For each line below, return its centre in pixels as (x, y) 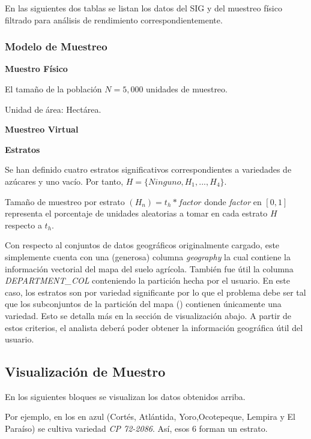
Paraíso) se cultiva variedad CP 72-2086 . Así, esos (97, 429)
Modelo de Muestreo (56, 46)
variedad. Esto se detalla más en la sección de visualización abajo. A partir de (148, 315)
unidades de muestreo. (187, 89)
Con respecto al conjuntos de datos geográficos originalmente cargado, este (142, 245)
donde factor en (233, 201)
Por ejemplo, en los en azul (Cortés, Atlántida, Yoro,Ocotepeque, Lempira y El (150, 417)
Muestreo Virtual (42, 129)
